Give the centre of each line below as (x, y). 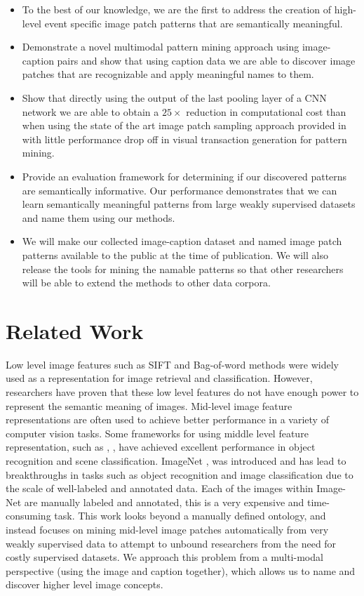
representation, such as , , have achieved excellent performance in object (161, 447)
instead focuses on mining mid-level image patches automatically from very (167, 529)
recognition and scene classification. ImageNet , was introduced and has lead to (176, 460)
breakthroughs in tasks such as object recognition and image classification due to (180, 474)
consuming (28, 516)
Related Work (75, 330)
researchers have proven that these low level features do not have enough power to (182, 392)
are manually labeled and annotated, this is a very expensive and (164, 502)
